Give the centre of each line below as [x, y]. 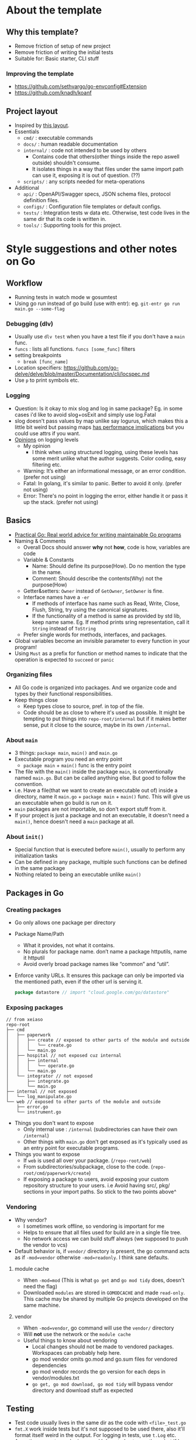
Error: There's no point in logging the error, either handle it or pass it [106, 496]
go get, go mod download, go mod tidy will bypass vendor [103, 1384]
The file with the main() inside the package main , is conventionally [94, 772]
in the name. [47, 572]
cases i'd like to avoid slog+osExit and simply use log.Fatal [85, 414]
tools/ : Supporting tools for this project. [72, 225]
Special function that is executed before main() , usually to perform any [100, 850]
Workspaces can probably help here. [77, 1352]
